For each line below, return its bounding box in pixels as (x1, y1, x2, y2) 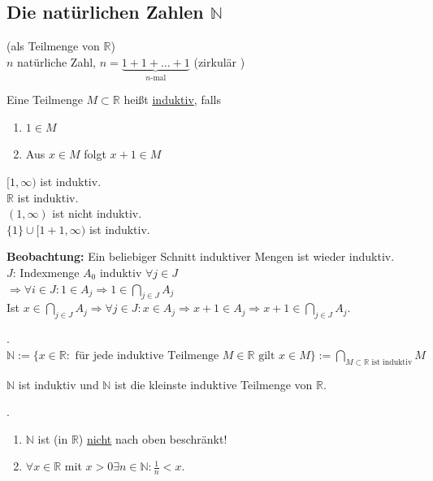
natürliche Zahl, (17, 53, 96, 70)
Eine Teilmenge (6, 91, 83, 108)
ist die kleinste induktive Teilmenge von (115, 375, 313, 392)
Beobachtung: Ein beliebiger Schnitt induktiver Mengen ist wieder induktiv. (6, 248, 395, 265)
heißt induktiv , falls (123, 91, 221, 108)
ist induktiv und (18, 375, 99, 392)
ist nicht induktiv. (52, 205, 142, 222)
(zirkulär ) (193, 53, 245, 70)
